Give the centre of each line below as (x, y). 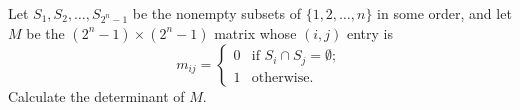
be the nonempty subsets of (216, 13)
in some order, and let (444, 13)
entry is (370, 32)
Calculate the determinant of (96, 95)
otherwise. (282, 77)
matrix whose (255, 32)
